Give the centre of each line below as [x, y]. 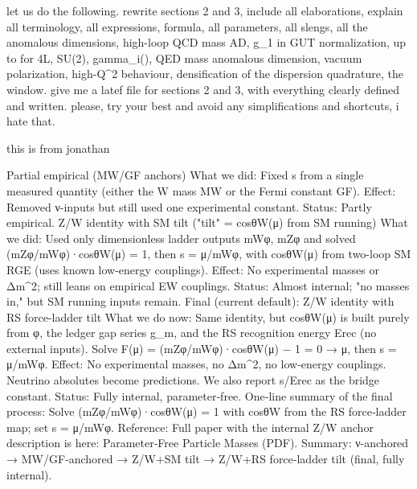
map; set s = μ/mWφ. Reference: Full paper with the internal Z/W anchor [190, 427]
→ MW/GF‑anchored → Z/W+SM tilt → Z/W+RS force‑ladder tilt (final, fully [206, 459]
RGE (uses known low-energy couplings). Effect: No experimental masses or [193, 269]
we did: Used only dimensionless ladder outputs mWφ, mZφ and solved [181, 238]
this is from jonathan [58, 148]
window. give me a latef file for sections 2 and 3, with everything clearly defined [203, 89]
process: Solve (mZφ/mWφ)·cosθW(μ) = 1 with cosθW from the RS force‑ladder [206, 411]
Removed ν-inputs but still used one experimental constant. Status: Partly [189, 206]
